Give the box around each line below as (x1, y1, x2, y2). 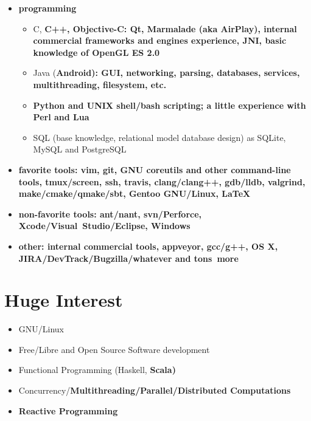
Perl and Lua (33, 111, 89, 123)
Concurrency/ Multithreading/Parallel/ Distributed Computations (18, 384, 291, 396)
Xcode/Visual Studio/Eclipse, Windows (18, 219, 190, 232)
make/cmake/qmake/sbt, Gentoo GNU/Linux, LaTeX (18, 187, 251, 200)
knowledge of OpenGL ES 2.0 (33, 46, 160, 58)
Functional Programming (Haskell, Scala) (18, 363, 176, 376)
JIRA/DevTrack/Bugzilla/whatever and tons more (18, 252, 239, 264)
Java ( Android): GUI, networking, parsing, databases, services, (33, 66, 300, 79)
